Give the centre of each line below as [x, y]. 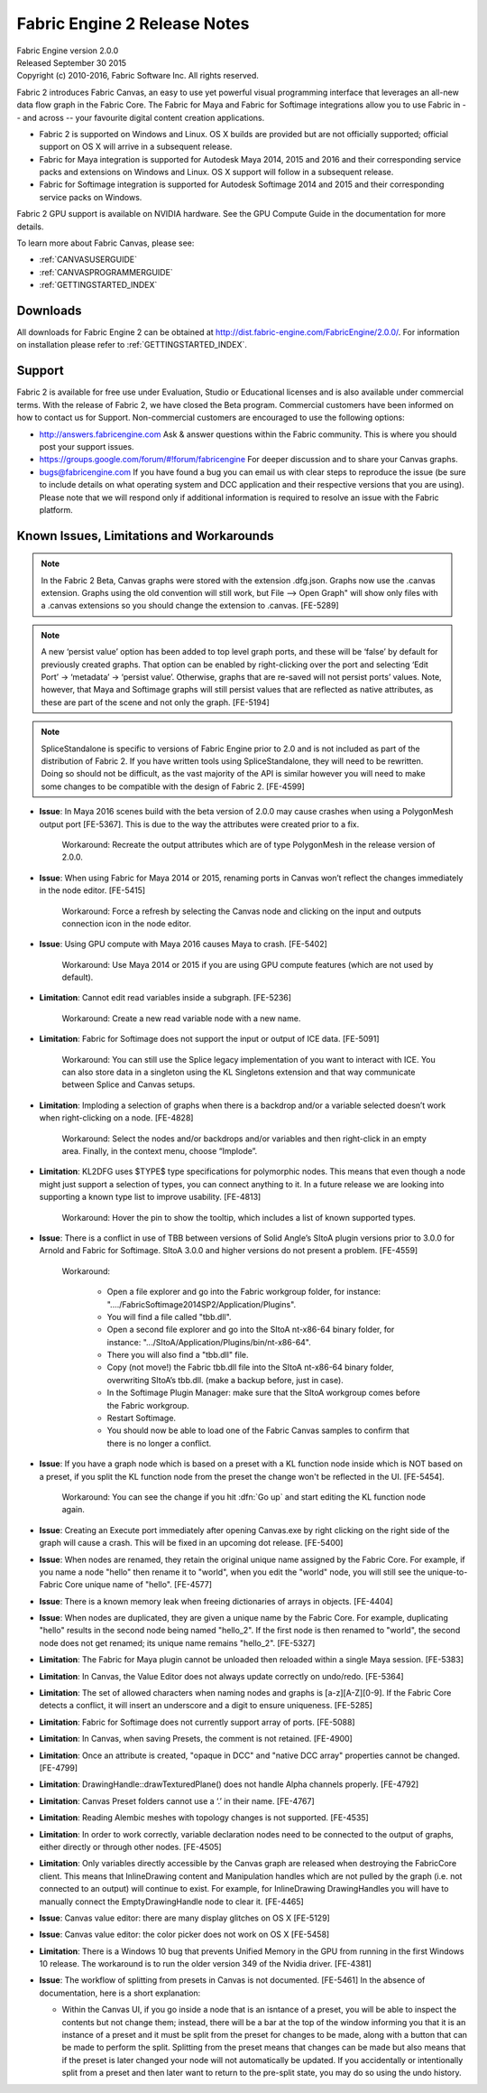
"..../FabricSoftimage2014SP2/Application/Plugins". [202, 1304]
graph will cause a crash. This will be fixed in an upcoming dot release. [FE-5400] [191, 1543]
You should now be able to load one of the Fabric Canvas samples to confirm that [258, 1430]
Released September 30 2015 [71, 62]
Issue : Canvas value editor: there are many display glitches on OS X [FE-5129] [185, 1918]
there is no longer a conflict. [159, 1443]
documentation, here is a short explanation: [120, 1993]
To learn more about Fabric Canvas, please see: [106, 243]
